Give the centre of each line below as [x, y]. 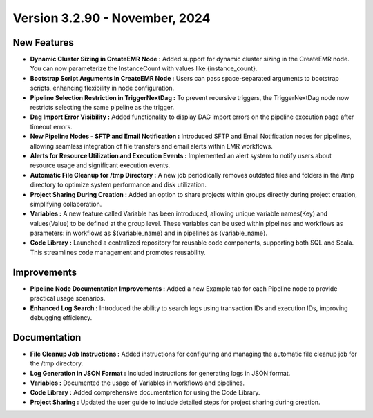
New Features [43, 42]
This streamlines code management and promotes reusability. [118, 252]
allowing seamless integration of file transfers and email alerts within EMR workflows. [151, 146]
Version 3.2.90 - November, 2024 [112, 18]
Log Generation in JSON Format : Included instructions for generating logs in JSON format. [160, 373]
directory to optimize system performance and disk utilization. [118, 185]
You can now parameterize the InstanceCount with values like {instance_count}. [144, 68]
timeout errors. [51, 126]
